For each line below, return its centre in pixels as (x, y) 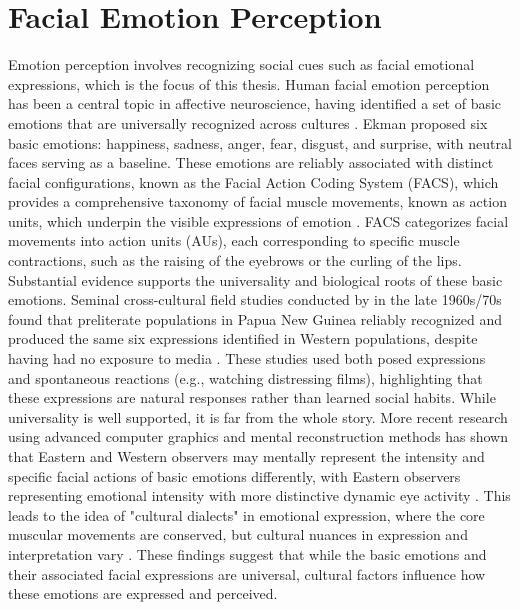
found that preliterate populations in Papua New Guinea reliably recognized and (255, 318)
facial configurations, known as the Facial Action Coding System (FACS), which (253, 181)
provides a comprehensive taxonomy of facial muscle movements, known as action (257, 201)
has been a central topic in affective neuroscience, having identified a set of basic (255, 103)
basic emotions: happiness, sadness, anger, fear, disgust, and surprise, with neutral (260, 142)
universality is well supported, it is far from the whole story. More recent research (258, 416)
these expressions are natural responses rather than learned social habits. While (252, 397)
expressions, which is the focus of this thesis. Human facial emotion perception (249, 83)
